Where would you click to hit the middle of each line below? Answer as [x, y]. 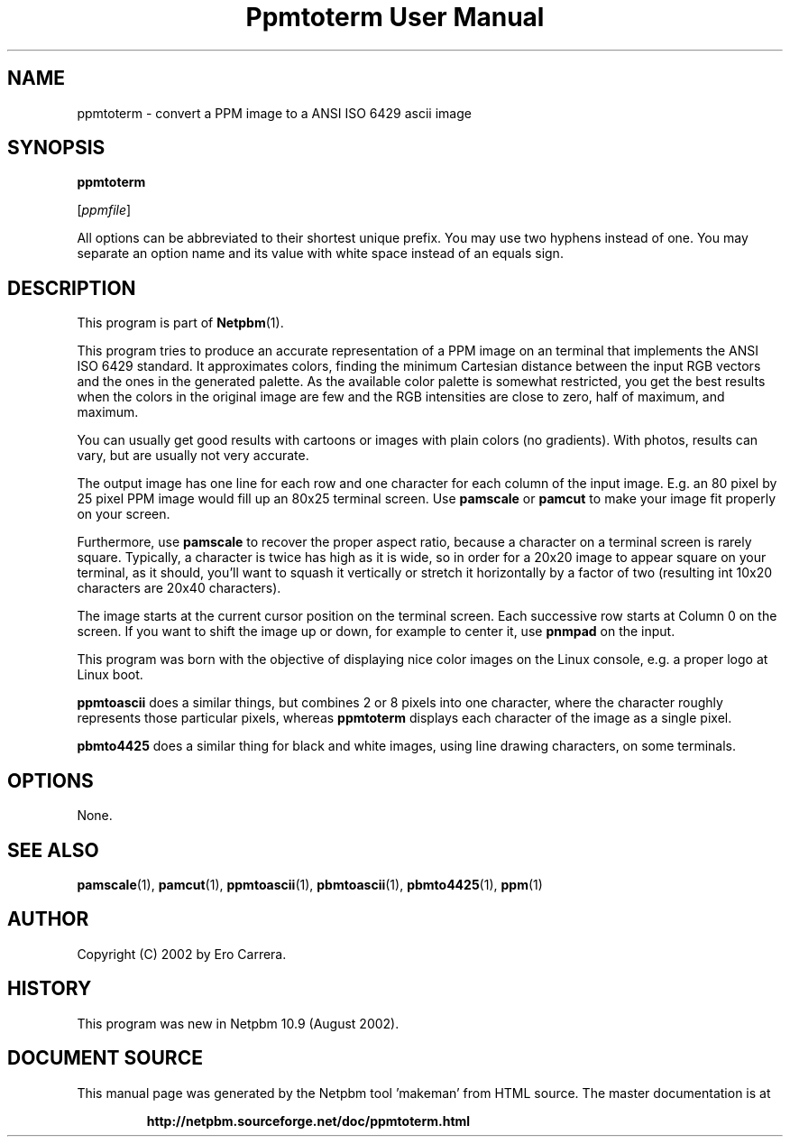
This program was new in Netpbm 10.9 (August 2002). [238, 1023]
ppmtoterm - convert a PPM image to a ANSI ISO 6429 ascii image [274, 113]
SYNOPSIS [56, 148]
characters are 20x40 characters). [179, 588]
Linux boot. [110, 675]
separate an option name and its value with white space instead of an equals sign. [320, 254]
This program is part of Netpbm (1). [180, 323]
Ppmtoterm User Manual [395, 17]
